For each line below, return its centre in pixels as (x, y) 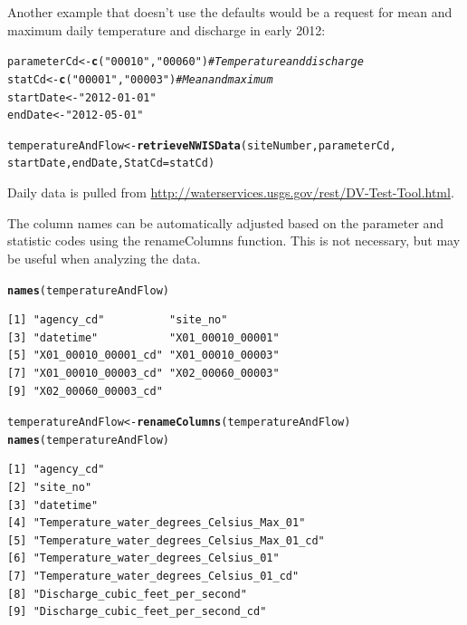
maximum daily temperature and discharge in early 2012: (167, 29)
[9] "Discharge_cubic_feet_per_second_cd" (137, 612)
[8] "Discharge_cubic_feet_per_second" (127, 594)
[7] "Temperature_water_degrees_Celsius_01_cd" (153, 576)
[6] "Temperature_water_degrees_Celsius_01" (143, 558)
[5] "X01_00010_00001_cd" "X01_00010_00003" (143, 356)
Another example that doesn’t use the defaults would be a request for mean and (230, 12)
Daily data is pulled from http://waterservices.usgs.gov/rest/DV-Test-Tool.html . (231, 192)
